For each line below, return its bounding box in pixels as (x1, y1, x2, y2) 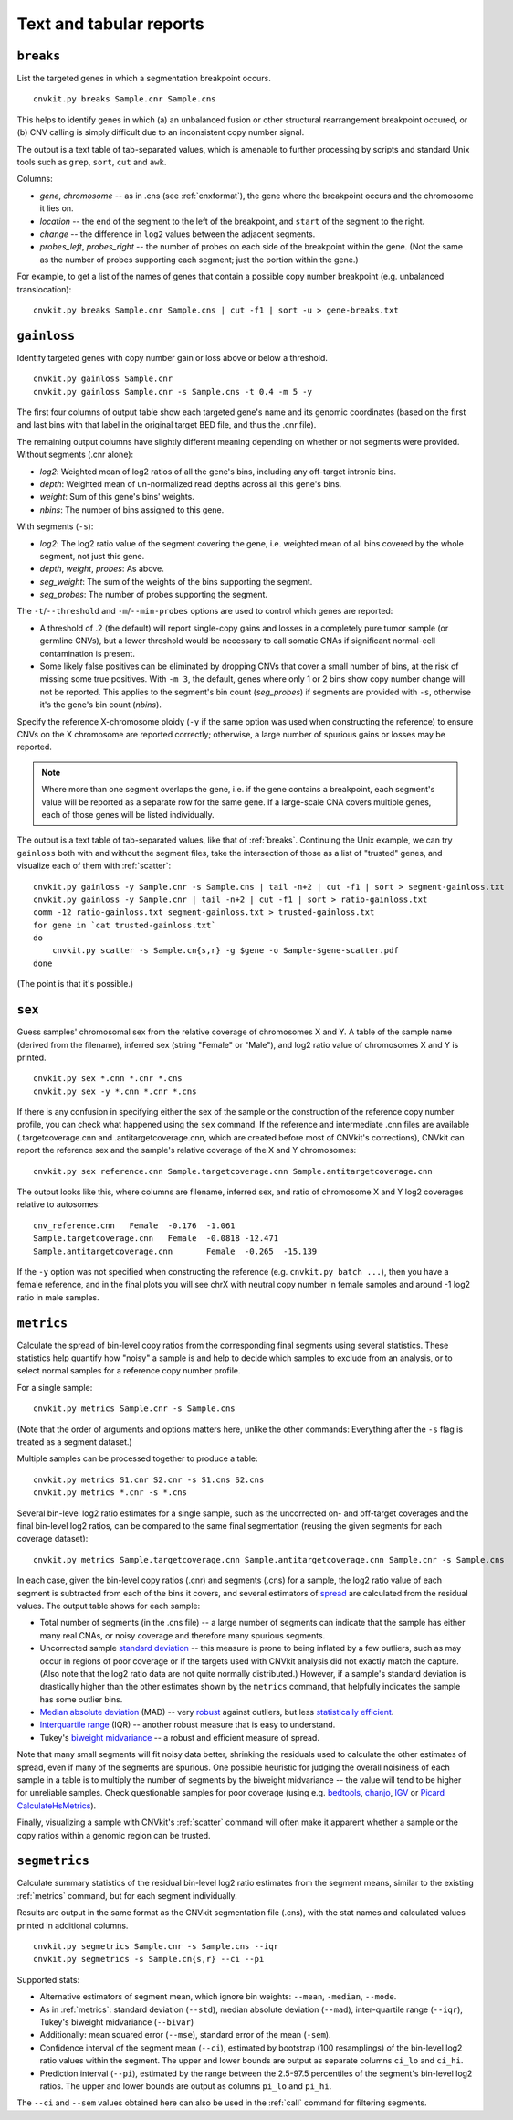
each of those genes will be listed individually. (41, 809, 215, 820)
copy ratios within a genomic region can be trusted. (16, 1829, 211, 1840)
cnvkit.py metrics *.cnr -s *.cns (33, 1488, 187, 1498)
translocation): (16, 283, 72, 294)
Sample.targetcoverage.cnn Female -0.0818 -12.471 (33, 1234, 278, 1244)
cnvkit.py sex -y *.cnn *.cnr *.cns (33, 1086, 197, 1097)
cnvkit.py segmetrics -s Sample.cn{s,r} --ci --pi (33, 1954, 265, 1965)
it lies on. (39, 203, 74, 214)
